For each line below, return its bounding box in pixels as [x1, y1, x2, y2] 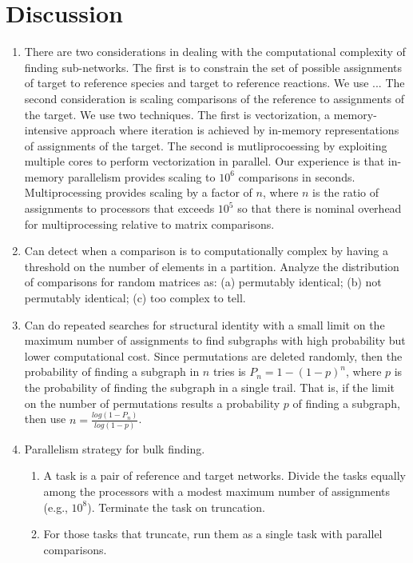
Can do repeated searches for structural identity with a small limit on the [24, 316, 385, 333]
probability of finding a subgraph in [24, 363, 200, 380]
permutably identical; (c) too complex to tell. [24, 289, 246, 306]
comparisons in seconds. [238, 168, 355, 185]
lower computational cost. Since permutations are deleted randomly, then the [24, 347, 403, 364]
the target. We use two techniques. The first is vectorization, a [24, 106, 331, 122]
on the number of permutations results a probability [24, 394, 280, 411]
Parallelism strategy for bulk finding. [24, 440, 205, 457]
